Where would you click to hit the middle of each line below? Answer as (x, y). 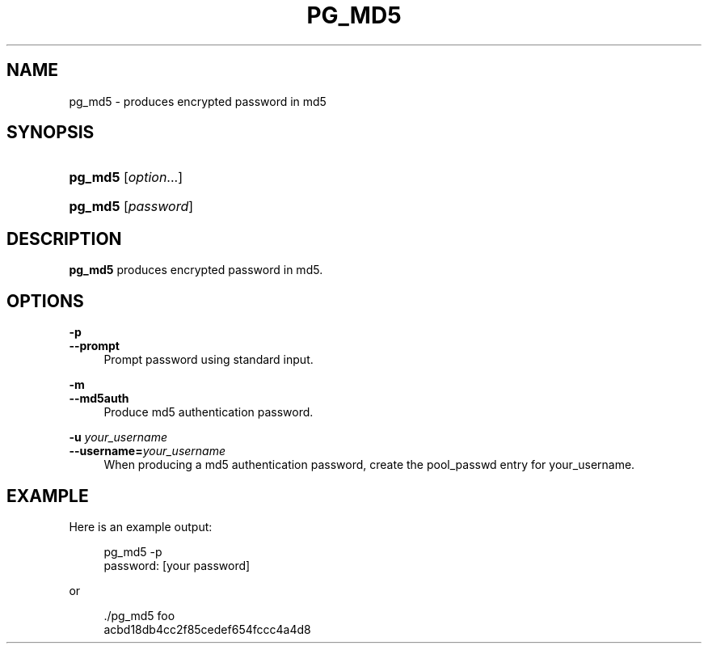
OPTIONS (45, 301)
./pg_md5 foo (139, 615)
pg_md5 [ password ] (131, 207)
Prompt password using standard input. (209, 360)
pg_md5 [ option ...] (126, 177)
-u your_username (118, 437)
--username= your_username (147, 451)
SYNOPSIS (51, 133)
